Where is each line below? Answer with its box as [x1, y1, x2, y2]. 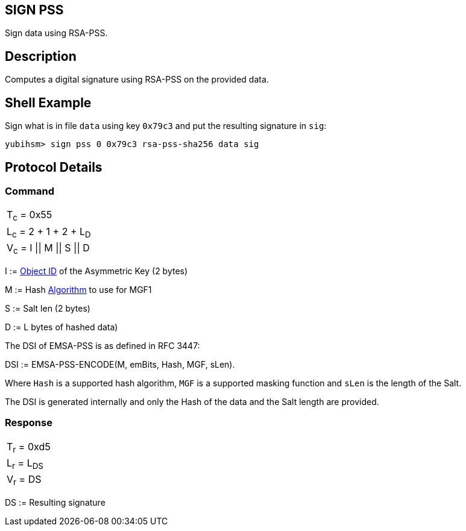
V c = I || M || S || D [7, 241, 90, 256]
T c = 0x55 [7, 209, 52, 223]
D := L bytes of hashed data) [5, 321, 118, 332]
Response [5, 416, 52, 429]
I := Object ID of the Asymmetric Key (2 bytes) [5, 265, 188, 276]
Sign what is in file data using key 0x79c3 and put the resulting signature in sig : [5, 121, 327, 131]
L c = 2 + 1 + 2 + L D [7, 225, 91, 239]
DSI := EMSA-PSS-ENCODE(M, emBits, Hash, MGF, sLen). [5, 359, 235, 369]
